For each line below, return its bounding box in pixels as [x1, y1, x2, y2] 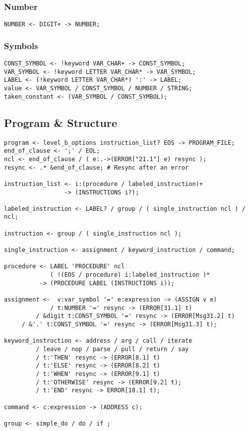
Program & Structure [4, 115, 118, 130]
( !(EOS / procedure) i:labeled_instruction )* [50, 271, 210, 279]
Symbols [4, 39, 38, 52]
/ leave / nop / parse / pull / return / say [36, 345, 189, 353]
